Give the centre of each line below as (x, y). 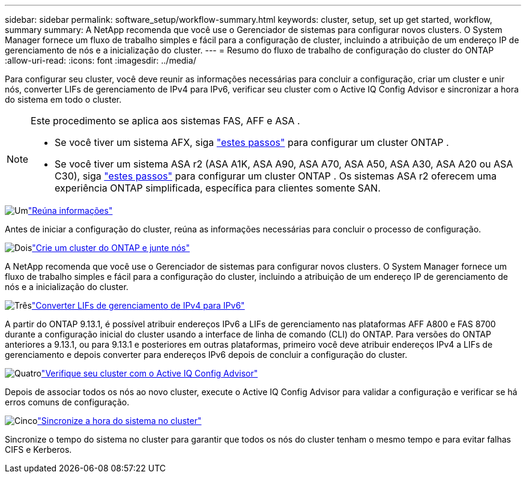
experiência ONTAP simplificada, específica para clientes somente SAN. (218, 188)
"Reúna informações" (70, 210)
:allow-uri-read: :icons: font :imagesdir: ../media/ (101, 60)
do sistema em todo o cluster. (63, 99)
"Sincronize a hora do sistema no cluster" (119, 421)
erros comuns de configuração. (67, 402)
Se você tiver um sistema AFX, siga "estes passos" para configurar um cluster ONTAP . (252, 142)
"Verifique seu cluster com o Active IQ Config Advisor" (150, 373)
